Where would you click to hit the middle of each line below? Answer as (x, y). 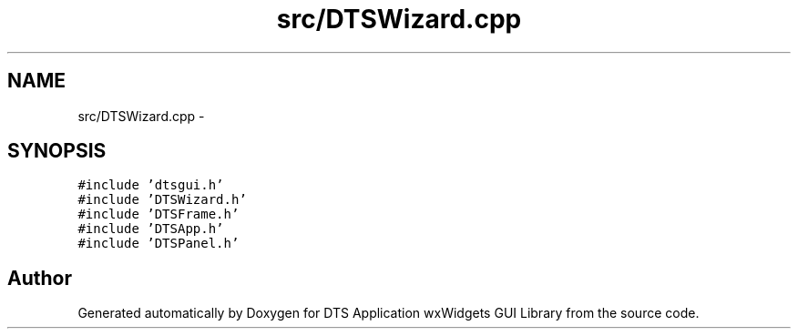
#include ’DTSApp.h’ (151, 229)
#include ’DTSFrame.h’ (159, 214)
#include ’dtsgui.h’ (151, 185)
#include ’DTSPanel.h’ (159, 244)
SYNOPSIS (57, 151)
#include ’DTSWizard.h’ (162, 200)
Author (40, 278)
